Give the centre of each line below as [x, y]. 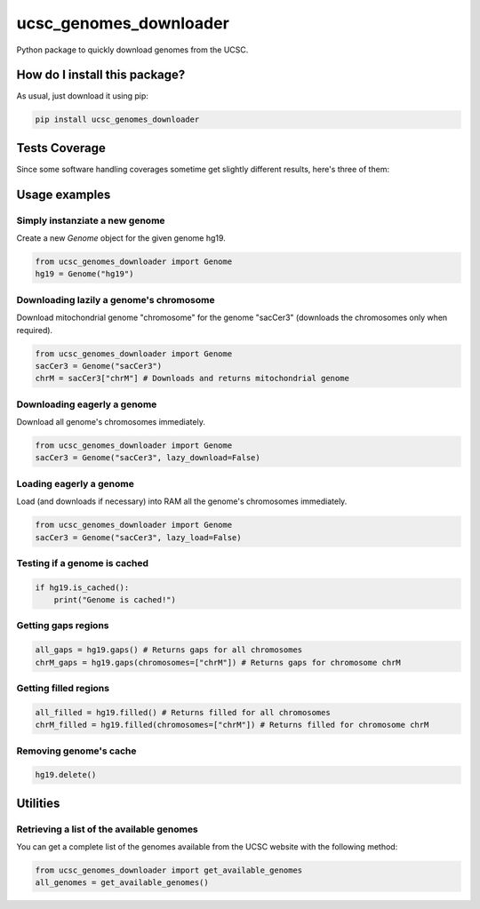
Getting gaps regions [63, 626]
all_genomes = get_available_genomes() [122, 883]
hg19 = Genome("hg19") [84, 274]
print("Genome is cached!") [115, 600]
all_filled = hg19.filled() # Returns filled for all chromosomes [183, 712]
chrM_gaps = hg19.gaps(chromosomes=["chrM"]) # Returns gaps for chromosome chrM [218, 662]
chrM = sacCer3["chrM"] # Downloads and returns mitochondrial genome [192, 379]
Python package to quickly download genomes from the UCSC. [132, 50]
